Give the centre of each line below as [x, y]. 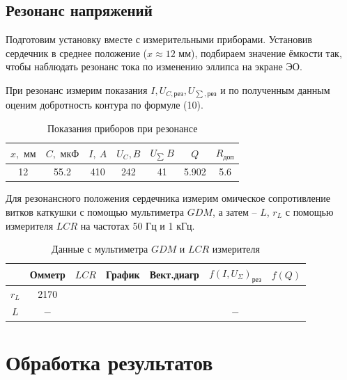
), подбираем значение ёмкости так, [267, 53]
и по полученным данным [275, 89]
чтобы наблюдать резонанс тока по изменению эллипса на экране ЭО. [154, 66]
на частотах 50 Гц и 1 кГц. [138, 225]
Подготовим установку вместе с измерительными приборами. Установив [159, 39]
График [123, 274]
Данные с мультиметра [100, 249]
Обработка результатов [109, 362]
